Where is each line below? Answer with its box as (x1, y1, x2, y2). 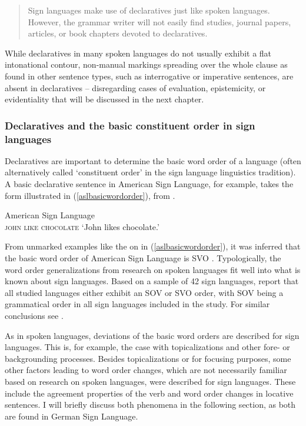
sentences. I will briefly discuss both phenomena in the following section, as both (5, 398, 296, 411)
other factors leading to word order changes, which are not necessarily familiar (5, 364, 287, 376)
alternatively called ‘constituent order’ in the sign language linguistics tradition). (5, 166, 296, 178)
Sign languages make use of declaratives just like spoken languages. (28, 4, 270, 16)
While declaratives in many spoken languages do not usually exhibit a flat (5, 46, 272, 59)
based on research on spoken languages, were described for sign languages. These (5, 375, 296, 387)
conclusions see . (5, 309, 64, 322)
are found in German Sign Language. (5, 410, 138, 422)
